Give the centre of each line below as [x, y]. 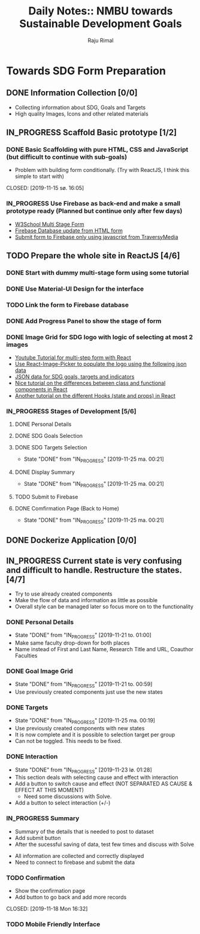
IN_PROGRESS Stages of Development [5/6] [71, 412]
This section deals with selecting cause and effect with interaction [96, 778]
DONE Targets [27, 708]
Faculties [26, 656]
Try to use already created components [63, 594]
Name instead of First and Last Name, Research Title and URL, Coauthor [104, 649]
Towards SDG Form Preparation [86, 71]
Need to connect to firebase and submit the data [75, 862]
